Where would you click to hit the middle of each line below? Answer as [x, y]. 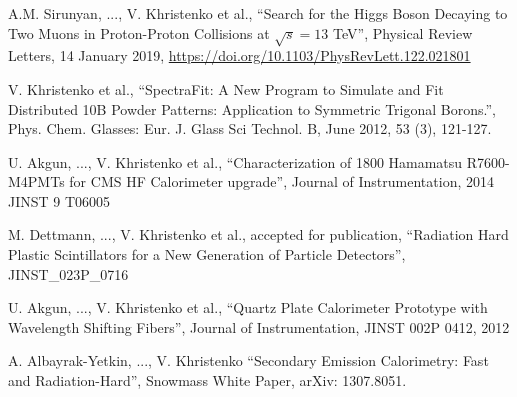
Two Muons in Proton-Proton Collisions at [139, 32]
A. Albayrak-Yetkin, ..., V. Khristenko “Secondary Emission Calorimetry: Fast [248, 360]
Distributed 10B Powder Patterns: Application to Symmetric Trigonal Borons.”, [252, 108]
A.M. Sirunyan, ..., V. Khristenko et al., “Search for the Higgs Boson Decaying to [258, 12]
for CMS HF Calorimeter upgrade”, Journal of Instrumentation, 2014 [281, 181]
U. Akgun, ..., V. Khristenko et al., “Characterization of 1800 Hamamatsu [235, 161]
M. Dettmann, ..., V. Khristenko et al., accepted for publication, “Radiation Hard [258, 234]
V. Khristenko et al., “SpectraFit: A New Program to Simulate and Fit [226, 88]
